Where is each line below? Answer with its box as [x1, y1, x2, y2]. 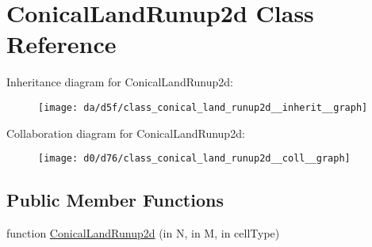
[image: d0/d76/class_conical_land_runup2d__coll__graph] [38, 153, 351, 165]
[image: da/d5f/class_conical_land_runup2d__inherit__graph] [38, 101, 368, 113]
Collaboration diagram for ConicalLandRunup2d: [6, 124, 245, 141]
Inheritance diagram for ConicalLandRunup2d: [6, 74, 234, 90]
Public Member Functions [6, 188, 224, 212]
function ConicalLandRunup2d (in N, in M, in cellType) [6, 225, 280, 241]
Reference [6, 28, 117, 60]
